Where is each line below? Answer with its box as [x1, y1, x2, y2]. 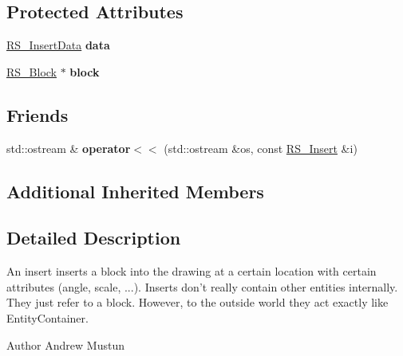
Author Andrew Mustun [6, 336, 124, 353]
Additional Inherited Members [6, 178, 264, 203]
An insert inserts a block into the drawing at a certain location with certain [6, 263, 377, 280]
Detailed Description [6, 225, 181, 250]
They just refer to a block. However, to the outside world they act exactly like [6, 294, 389, 311]
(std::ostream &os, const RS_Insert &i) [164, 139, 358, 156]
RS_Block [6, 63, 57, 80]
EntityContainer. [6, 309, 89, 326]
